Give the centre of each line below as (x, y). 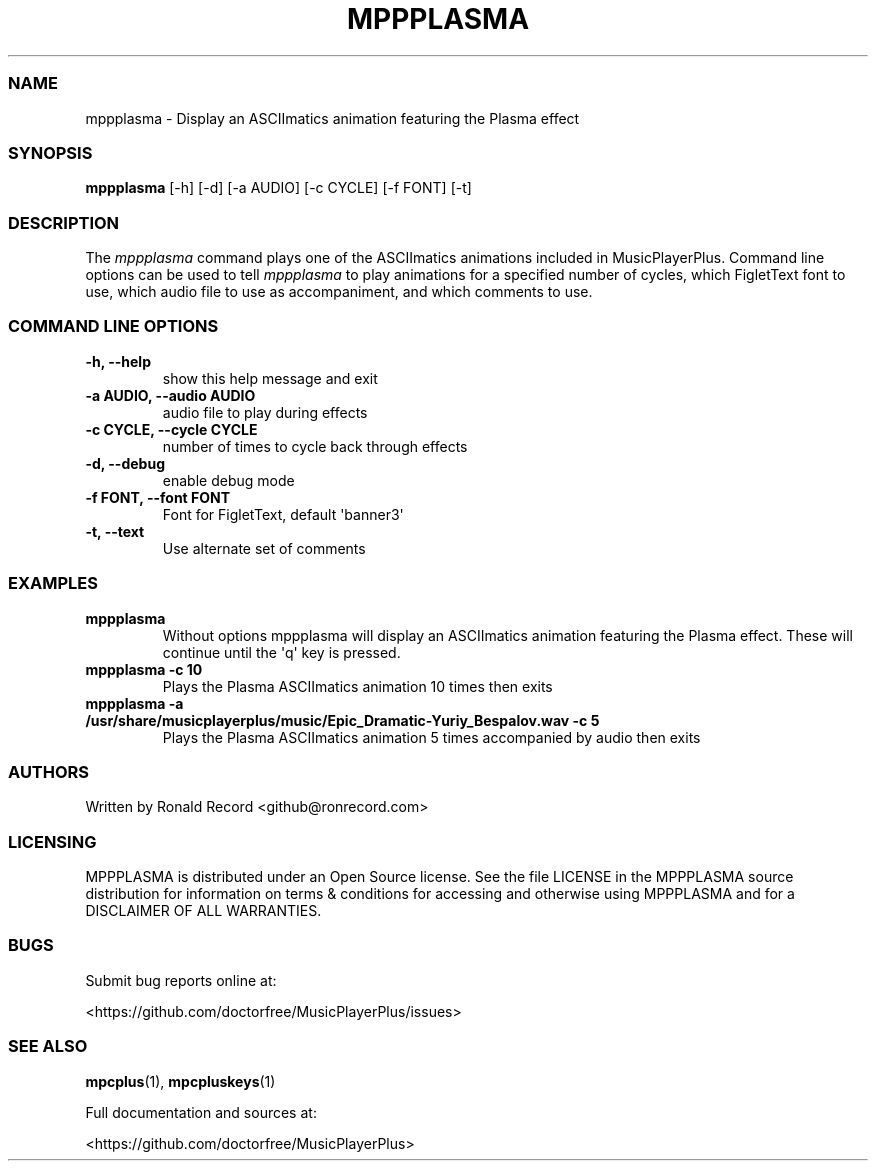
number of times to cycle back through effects (315, 446)
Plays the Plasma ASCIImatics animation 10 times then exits (357, 686)
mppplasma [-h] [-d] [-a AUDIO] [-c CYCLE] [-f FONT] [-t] (278, 188)
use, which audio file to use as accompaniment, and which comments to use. (339, 291)
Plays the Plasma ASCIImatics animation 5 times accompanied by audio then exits (431, 737)
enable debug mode (228, 480)
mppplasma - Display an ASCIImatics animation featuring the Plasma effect (332, 118)
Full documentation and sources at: (201, 1112)
